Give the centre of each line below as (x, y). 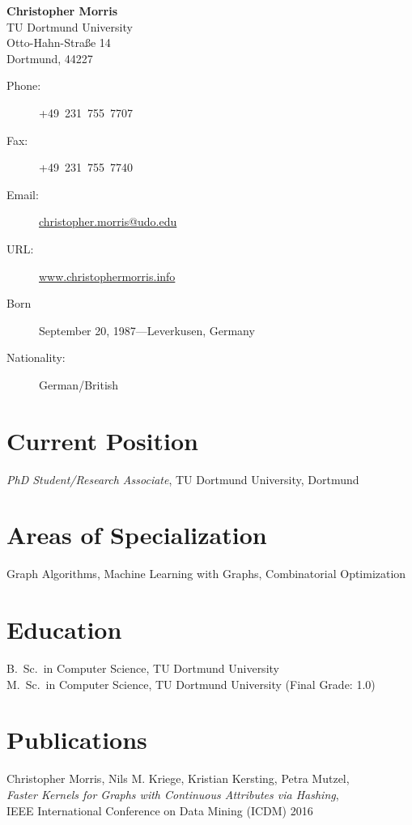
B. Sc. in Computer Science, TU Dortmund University (143, 668)
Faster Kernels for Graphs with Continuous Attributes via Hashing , (173, 794)
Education (64, 629)
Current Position (102, 440)
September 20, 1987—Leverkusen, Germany (147, 330)
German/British (79, 384)
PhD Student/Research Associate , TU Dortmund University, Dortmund (183, 479)
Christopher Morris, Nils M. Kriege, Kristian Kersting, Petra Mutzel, (178, 778)
